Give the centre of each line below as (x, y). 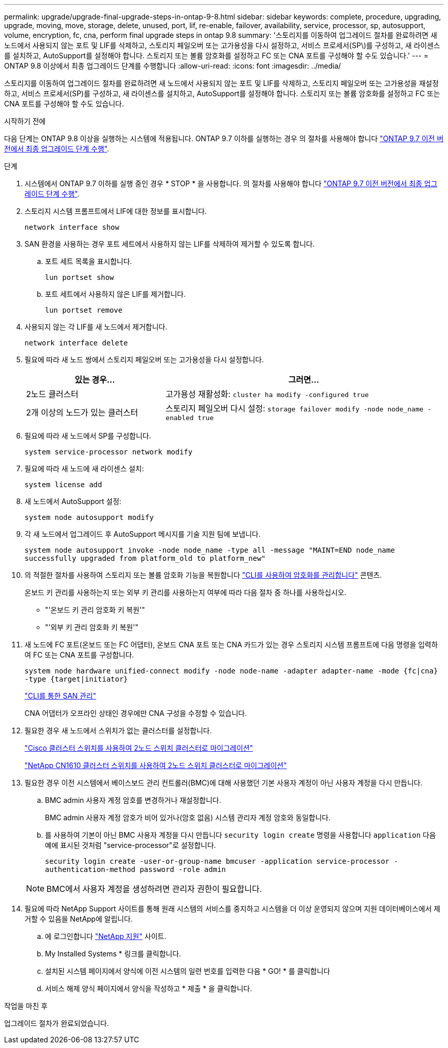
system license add (63, 485)
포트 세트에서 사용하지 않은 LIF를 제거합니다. (115, 294)
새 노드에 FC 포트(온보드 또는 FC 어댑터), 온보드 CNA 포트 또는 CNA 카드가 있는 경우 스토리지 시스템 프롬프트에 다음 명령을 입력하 (231, 645)
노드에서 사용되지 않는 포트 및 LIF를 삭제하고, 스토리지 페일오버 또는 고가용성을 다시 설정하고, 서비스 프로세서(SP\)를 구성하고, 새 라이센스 (222, 45)
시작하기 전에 (25, 121)
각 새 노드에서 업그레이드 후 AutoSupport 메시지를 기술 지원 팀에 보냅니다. (143, 534)
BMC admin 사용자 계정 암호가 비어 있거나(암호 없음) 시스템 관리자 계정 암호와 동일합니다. (188, 817)
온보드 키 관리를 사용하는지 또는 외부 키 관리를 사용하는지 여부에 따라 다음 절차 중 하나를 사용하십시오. (185, 592)
